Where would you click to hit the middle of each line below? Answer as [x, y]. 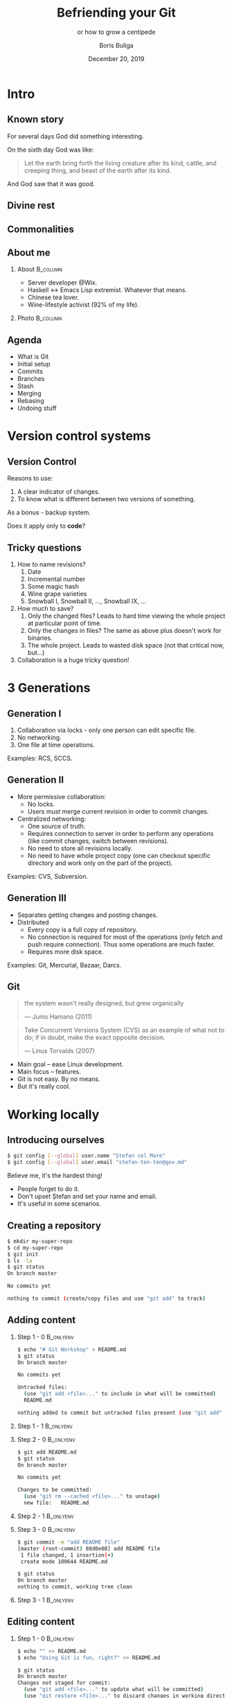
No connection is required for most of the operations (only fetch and [125, 937]
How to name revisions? [52, 564]
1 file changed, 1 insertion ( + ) [67, 1555]
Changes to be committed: [54, 1490]
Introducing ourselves [56, 1140]
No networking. [39, 737]
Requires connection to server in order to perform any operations [121, 833]
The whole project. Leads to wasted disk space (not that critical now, [126, 645]
